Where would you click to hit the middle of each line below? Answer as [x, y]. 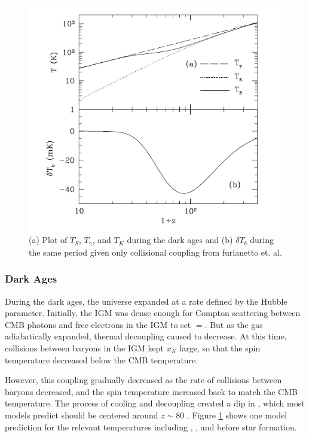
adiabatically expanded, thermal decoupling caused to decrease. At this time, [146, 336]
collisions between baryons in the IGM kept [84, 348]
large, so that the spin [220, 348]
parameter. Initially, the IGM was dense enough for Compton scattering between [153, 313]
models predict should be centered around [82, 415]
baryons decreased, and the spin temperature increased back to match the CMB [151, 391]
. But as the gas [234, 324]
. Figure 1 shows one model [237, 415]
